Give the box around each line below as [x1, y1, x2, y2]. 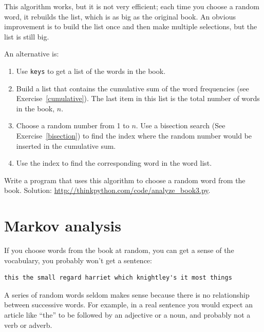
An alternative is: [4, 48, 59, 59]
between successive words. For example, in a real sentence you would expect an [4, 299, 253, 310]
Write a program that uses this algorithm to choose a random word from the [4, 174, 246, 185]
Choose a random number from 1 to [16, 120, 129, 131]
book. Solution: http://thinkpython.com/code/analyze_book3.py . [4, 185, 211, 196]
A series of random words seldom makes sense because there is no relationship [4, 289, 250, 300]
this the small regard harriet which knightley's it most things [4, 274, 232, 282]
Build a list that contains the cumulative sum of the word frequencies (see [16, 83, 249, 93]
